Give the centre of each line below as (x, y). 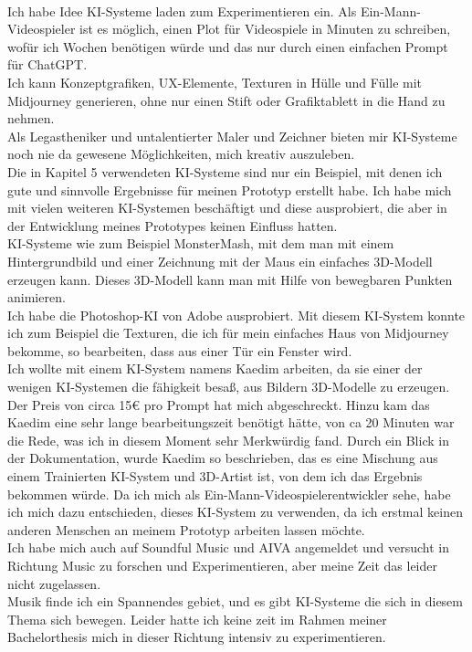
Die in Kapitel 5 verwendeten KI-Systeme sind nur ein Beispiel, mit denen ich (225, 171)
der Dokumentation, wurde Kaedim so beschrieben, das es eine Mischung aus (223, 458)
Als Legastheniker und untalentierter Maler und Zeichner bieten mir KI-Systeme (232, 136)
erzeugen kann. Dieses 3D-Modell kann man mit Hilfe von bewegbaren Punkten (230, 279)
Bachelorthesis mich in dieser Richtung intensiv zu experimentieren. (197, 637)
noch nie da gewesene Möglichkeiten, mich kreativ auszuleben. (181, 154)
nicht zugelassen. (54, 583)
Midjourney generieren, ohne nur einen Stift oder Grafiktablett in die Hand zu (226, 100)
